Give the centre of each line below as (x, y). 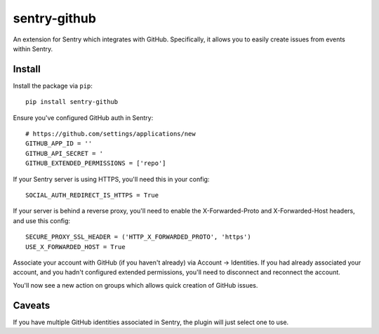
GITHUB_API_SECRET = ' (65, 153)
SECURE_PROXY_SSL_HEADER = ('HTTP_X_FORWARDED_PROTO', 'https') (139, 237)
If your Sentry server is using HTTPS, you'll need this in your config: (111, 179)
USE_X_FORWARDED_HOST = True (75, 247)
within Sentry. (33, 48)
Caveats (32, 305)
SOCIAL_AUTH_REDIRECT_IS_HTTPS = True (92, 195)
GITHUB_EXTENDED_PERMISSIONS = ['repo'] (96, 163)
